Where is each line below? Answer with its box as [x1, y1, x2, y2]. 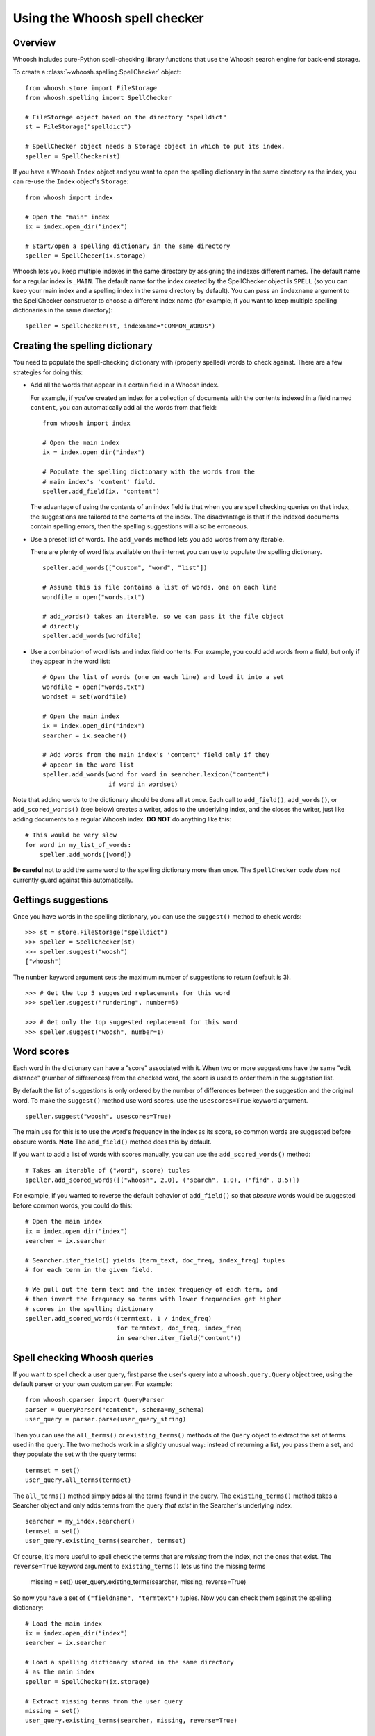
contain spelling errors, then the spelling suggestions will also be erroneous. [30, 522, 249, 531]
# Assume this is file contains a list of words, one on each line [42, 583, 277, 592]
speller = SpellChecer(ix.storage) [25, 252, 147, 260]
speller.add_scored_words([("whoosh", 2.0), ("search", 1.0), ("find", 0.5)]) [25, 1176, 300, 1184]
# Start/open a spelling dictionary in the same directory [25, 242, 231, 250]
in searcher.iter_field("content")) [116, 1334, 242, 1342]
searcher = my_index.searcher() [25, 1517, 135, 1526]
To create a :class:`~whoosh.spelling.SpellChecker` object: [12, 68, 181, 76]
